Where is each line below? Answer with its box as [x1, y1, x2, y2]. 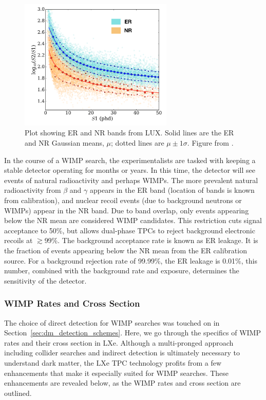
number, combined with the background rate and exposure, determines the [4, 265, 239, 276]
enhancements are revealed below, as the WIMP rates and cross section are [4, 377, 241, 388]
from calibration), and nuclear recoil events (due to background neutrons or [4, 194, 242, 205]
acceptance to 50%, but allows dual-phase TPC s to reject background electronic [4, 225, 255, 235]
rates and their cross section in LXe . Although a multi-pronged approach [4, 337, 234, 348]
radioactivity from [4, 185, 61, 195]
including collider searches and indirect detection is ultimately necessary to [4, 347, 240, 358]
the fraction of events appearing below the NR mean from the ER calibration [4, 245, 247, 255]
